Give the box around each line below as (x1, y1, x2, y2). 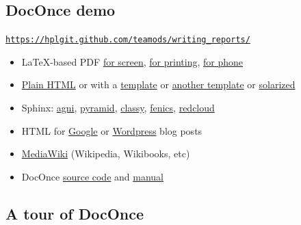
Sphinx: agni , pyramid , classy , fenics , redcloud (21, 101, 215, 115)
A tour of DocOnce (5, 202, 144, 224)
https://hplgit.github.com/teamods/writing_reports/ (5, 35, 250, 45)
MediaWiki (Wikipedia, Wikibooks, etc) (21, 146, 190, 161)
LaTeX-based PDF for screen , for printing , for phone (21, 54, 244, 68)
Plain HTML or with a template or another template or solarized (21, 77, 296, 92)
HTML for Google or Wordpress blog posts (21, 123, 202, 137)
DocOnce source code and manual (21, 169, 164, 183)
